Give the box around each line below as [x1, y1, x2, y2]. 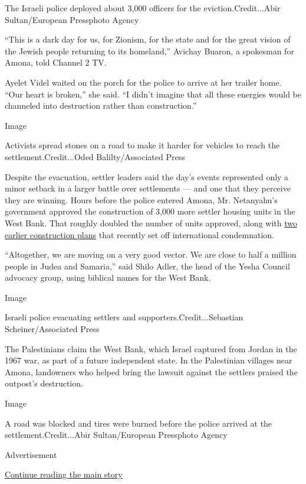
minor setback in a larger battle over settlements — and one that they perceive [5, 182, 291, 194]
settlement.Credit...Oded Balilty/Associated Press [5, 150, 185, 163]
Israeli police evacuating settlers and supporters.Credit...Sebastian [5, 311, 244, 323]
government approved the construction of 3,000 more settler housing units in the [5, 205, 295, 217]
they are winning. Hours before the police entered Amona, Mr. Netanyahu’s [5, 193, 278, 206]
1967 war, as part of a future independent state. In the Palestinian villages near [5, 354, 292, 366]
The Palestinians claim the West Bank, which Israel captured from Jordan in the [5, 342, 297, 355]
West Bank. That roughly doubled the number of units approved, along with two [5, 216, 297, 229]
